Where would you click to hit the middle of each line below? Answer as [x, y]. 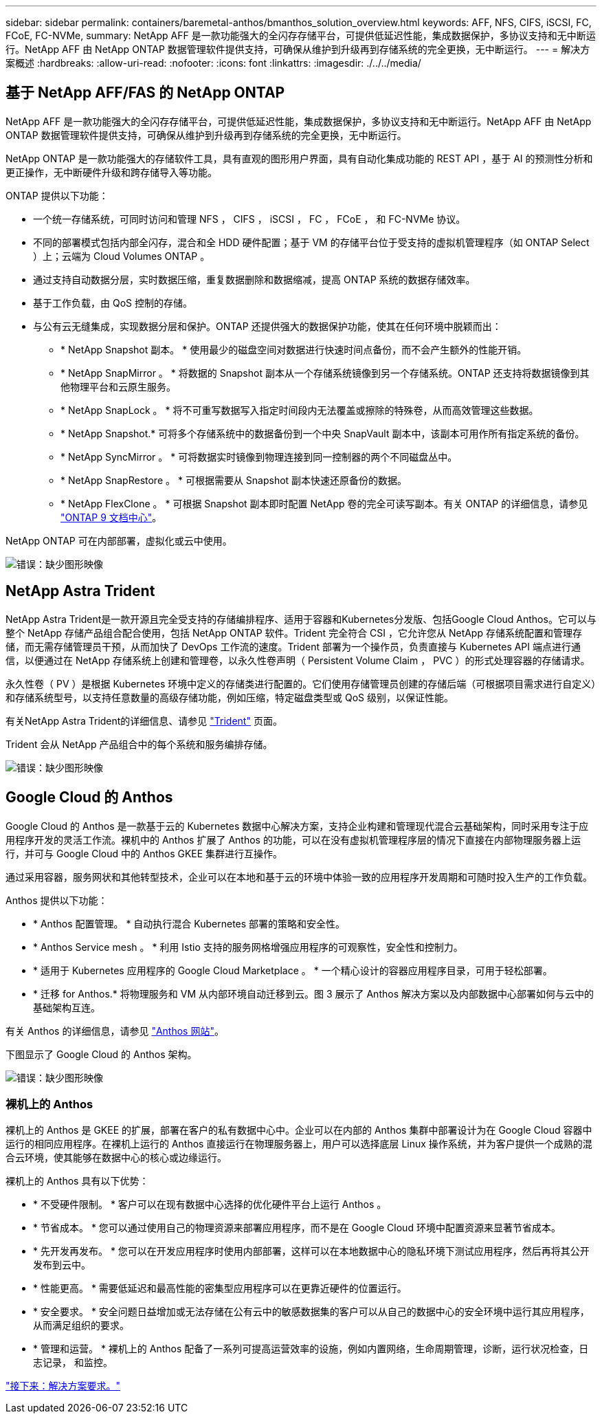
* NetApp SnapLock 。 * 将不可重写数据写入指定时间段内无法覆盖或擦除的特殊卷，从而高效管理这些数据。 [300, 410]
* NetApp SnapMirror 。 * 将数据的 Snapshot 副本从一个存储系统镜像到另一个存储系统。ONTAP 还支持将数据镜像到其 [325, 373]
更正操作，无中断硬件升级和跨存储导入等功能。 [111, 172]
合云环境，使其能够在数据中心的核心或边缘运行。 [116, 1158]
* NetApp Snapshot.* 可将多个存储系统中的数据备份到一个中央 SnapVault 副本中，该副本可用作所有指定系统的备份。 [323, 433]
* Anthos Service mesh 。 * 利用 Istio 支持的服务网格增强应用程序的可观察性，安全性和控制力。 [248, 947]
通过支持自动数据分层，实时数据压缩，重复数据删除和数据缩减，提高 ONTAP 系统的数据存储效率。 [254, 279]
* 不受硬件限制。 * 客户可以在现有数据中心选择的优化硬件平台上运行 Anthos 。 [210, 1204]
